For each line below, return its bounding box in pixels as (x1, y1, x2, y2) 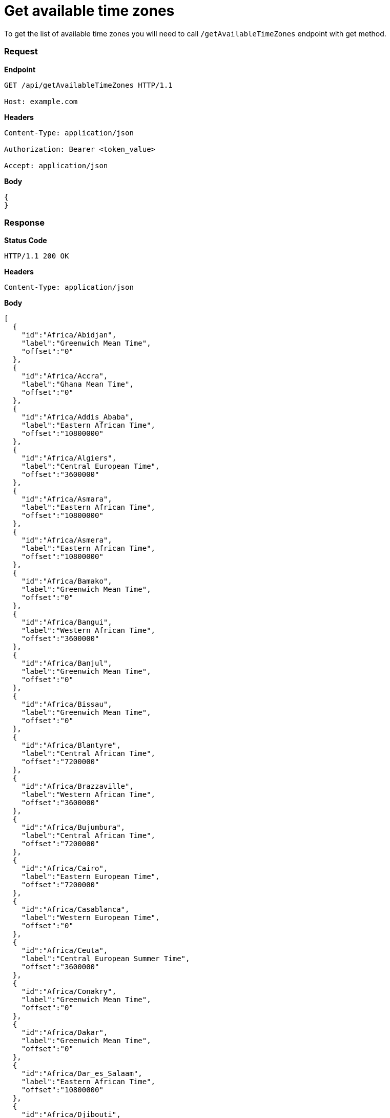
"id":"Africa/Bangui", (21, 618, 112, 627)
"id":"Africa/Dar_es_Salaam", (21, 1069, 142, 1078)
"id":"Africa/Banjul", (21, 659, 112, 668)
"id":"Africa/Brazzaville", (21, 782, 134, 791)
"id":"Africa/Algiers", (21, 454, 117, 463)
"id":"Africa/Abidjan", (21, 331, 117, 340)
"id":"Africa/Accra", (21, 372, 108, 381)
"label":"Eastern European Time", (21, 872, 160, 881)
